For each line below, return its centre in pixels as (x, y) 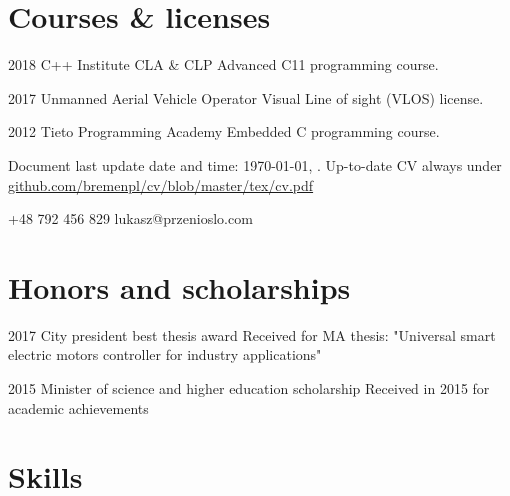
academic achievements (78, 407)
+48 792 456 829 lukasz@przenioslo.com (130, 218)
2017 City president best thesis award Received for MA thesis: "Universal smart (252, 334)
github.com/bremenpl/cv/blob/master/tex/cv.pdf (161, 184)
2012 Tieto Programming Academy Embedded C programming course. (224, 131)
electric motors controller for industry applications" (165, 354)
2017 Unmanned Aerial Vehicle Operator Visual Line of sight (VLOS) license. (246, 97)
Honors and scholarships (179, 286)
